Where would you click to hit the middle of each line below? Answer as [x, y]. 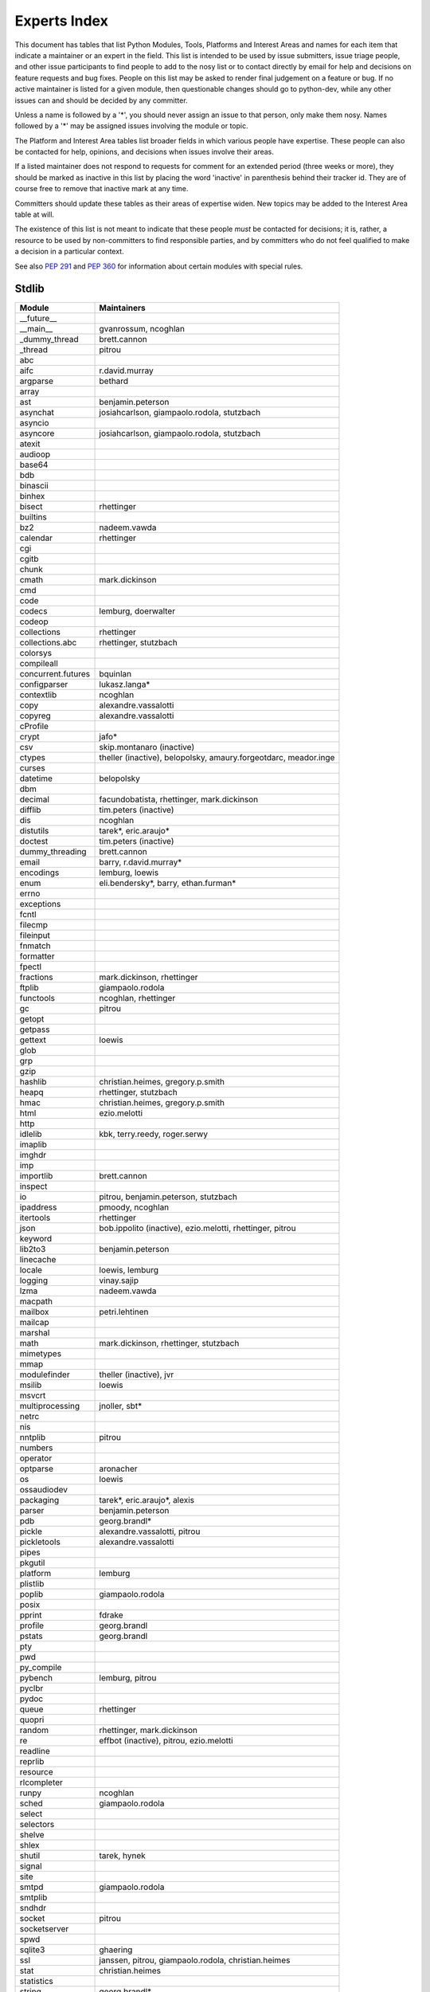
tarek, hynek [123, 1856]
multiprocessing [50, 1406]
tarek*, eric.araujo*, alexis [147, 1500]
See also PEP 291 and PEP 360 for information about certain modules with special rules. [159, 266]
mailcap [34, 1323]
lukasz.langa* [125, 684]
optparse [37, 1469]
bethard [114, 381]
